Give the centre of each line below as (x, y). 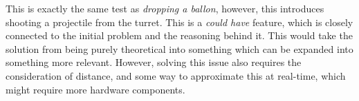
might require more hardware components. (95, 89)
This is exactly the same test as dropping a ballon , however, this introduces (165, 8)
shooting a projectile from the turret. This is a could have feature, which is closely (179, 22)
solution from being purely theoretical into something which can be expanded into (179, 48)
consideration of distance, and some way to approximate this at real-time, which (176, 75)
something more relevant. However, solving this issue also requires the (154, 62)
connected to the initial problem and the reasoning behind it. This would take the (179, 35)
